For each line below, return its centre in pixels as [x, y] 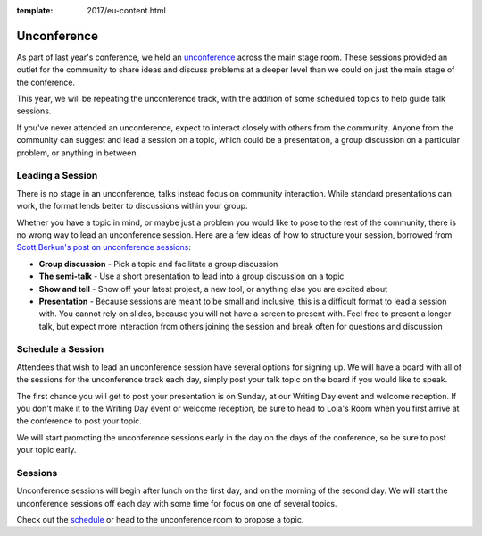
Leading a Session [57, 176]
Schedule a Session [60, 349]
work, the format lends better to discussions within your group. [133, 206]
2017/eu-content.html [127, 10]
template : [35, 10]
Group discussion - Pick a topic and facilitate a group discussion [158, 264]
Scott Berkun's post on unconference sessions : [104, 247]
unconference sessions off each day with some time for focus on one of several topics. [177, 503]
